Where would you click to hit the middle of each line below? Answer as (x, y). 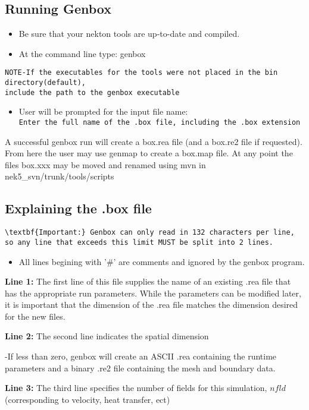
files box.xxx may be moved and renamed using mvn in (105, 164)
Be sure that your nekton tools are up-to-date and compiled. (129, 34)
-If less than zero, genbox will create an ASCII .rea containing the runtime (141, 356)
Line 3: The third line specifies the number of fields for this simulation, (136, 388)
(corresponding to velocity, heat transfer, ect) (88, 399)
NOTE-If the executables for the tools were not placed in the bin (141, 73)
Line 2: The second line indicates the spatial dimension (107, 336)
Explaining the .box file (78, 208)
